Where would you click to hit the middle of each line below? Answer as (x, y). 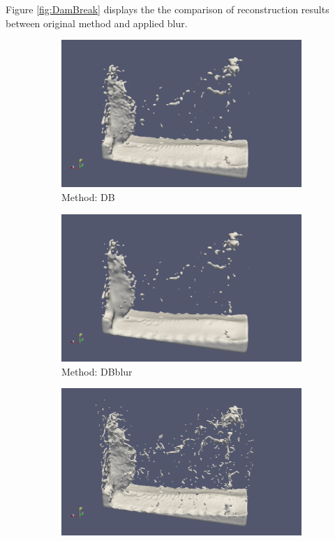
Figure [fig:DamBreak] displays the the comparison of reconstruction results (167, 9)
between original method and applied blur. (97, 23)
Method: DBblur (97, 371)
